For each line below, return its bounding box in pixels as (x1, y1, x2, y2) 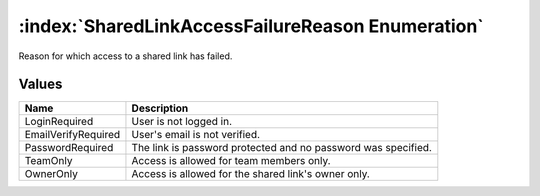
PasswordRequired (24, 141, 114, 155)
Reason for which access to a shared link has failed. (18, 50, 233, 62)
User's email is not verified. (131, 128, 260, 142)
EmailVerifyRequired (24, 128, 121, 142)
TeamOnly (24, 154, 73, 168)
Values (18, 76, 63, 93)
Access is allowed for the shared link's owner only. (131, 167, 370, 181)
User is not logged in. (131, 115, 233, 129)
